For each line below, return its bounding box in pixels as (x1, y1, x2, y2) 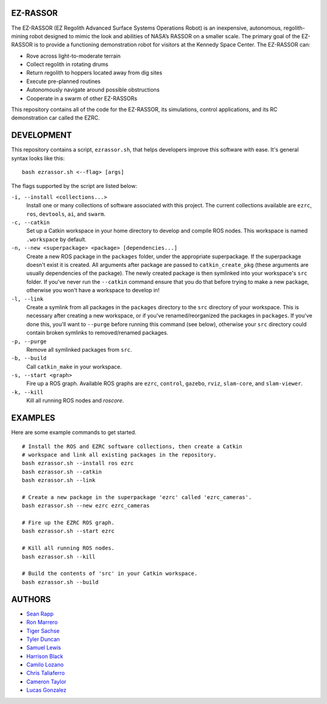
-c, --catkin (11, 219, 50, 226)
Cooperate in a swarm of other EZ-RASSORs (26, 95, 137, 102)
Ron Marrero (26, 619, 58, 626)
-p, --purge (11, 338, 47, 345)
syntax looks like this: (11, 155, 65, 162)
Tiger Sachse (26, 627, 60, 634)
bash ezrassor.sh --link (22, 477, 96, 484)
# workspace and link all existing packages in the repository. (22, 451, 217, 458)
